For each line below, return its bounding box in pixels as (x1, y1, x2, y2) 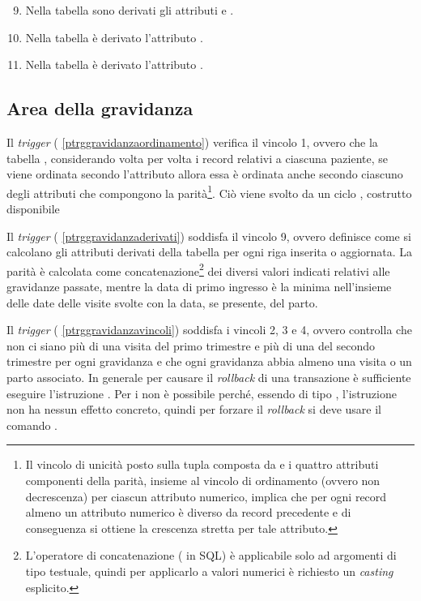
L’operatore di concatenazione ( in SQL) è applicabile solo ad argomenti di (25, 547, 397, 564)
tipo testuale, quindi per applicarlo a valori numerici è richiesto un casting (25, 562, 393, 579)
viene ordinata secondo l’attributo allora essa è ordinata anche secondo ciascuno (6, 165, 403, 182)
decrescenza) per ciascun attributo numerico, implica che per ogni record (25, 487, 387, 504)
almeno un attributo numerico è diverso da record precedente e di (25, 504, 351, 521)
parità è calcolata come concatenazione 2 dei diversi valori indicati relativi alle (6, 260, 390, 279)
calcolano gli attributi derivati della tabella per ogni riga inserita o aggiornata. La (6, 243, 413, 260)
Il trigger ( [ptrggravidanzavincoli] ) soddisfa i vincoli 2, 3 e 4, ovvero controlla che (6, 321, 412, 338)
